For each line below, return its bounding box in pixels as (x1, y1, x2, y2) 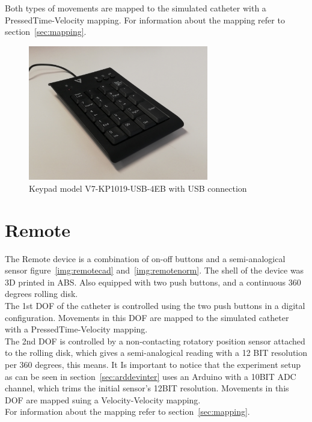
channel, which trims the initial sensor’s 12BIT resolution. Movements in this (5, 382, 289, 394)
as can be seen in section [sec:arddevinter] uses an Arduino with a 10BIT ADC (5, 370, 296, 382)
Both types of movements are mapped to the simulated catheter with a (5, 2, 266, 14)
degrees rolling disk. (5, 287, 78, 300)
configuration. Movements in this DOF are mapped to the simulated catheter (5, 311, 289, 323)
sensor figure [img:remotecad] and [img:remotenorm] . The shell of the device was (5, 264, 304, 277)
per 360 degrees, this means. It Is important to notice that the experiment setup (5, 358, 301, 371)
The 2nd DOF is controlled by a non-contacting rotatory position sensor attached (5, 334, 305, 347)
